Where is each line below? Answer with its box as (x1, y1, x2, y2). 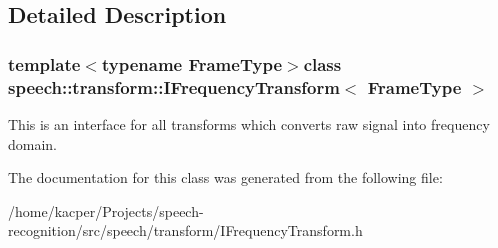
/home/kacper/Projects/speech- (8, 200, 204, 221)
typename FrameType (101, 51, 283, 76)
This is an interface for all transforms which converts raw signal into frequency (8, 113, 490, 134)
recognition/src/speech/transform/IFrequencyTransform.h (8, 220, 363, 241)
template (8, 51, 81, 76)
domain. (8, 133, 58, 154)
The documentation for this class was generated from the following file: (8, 167, 443, 188)
